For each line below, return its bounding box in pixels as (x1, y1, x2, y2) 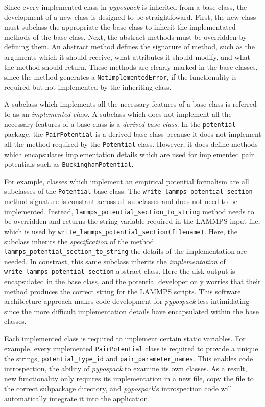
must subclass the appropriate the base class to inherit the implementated (4, 21, 236, 32)
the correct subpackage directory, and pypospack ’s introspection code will (4, 383, 232, 394)
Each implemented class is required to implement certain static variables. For (4, 333, 246, 344)
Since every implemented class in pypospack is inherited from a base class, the (4, 2, 247, 12)
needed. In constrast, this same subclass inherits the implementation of (4, 256, 226, 266)
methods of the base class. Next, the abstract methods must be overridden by (4, 31, 247, 42)
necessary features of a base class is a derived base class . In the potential (4, 118, 236, 129)
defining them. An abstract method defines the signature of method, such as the (4, 41, 255, 52)
